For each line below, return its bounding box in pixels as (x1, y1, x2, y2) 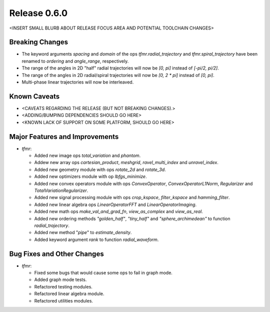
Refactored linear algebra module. (34, 290, 104, 297)
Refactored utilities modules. (34, 297, 93, 303)
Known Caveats (9, 92, 60, 100)
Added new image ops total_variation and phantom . (34, 152, 141, 158)
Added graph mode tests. (34, 276, 87, 282)
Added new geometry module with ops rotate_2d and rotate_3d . (34, 166, 166, 172)
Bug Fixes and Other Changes (9, 249, 104, 258)
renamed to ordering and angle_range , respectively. (21, 58, 129, 64)
